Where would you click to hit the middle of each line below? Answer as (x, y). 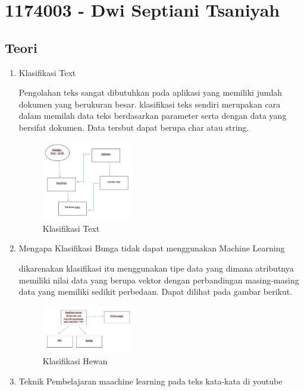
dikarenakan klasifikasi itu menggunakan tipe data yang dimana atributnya (156, 268)
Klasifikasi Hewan (75, 361)
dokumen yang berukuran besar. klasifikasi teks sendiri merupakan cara (150, 104)
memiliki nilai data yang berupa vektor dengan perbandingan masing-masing (159, 280)
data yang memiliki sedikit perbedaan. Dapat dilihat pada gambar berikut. (156, 291)
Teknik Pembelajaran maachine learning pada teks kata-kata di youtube (151, 381)
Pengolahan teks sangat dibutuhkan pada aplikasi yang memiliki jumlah (151, 92)
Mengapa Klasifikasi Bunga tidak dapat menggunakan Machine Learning (152, 248)
